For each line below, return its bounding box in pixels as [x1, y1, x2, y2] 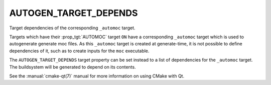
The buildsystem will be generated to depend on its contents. [9, 64, 136, 70]
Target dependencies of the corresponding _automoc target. [9, 25, 135, 31]
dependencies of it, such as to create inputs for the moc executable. [9, 48, 150, 54]
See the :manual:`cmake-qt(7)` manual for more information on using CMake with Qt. [9, 73, 185, 79]
